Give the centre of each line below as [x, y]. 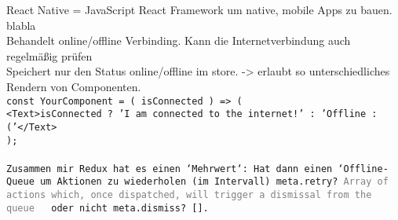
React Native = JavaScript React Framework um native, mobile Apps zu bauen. [199, 9]
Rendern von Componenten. [74, 86]
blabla [21, 25]
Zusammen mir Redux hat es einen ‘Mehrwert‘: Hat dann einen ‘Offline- [197, 169]
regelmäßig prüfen [49, 55]
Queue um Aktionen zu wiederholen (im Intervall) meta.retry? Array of [197, 182]
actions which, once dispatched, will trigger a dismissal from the [189, 195]
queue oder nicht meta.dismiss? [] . [108, 208]
